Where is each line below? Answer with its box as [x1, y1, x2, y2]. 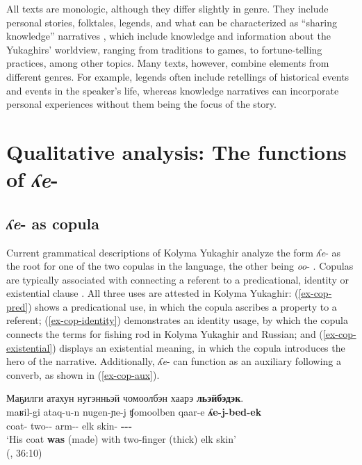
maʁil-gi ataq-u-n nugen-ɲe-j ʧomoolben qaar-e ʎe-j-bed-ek [6, 405, 262, 419]
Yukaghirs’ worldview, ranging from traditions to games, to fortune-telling [6, 42, 322, 56]
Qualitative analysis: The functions [6, 137, 347, 165]
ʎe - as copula [6, 212, 99, 234]
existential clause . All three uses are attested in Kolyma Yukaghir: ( [6, 286, 299, 300]
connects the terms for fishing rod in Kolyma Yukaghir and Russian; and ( [6, 327, 323, 341]
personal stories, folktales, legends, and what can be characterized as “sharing [6, 15, 337, 29]
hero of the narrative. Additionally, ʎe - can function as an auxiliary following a [6, 354, 341, 368]
